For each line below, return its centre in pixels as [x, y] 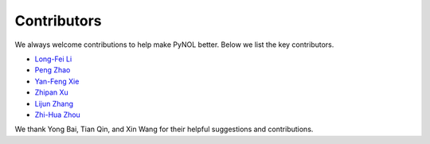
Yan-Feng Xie [57, 81]
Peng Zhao [53, 70]
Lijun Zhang [54, 103]
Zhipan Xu [52, 92]
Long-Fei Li [53, 59]
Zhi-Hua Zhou [58, 115]
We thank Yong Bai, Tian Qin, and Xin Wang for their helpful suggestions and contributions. [164, 129]
